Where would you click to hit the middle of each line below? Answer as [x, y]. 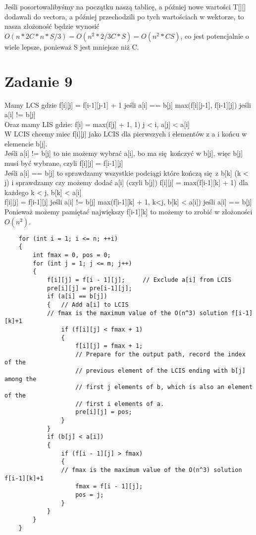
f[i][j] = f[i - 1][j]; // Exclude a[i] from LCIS [139, 280]
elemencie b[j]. [26, 143]
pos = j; [90, 495]
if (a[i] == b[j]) [77, 297]
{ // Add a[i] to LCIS [88, 304]
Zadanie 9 [39, 81]
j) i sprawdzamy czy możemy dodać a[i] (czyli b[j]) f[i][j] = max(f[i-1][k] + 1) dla [127, 182]
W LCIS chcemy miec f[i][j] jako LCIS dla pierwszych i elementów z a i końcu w [126, 134]
